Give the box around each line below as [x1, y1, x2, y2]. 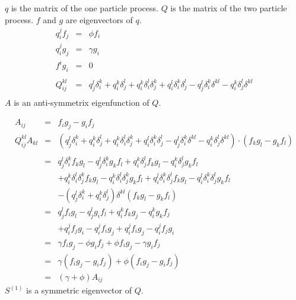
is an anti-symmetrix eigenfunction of [14, 96, 149, 109]
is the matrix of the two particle [170, 2, 287, 14]
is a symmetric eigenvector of [26, 284, 132, 296]
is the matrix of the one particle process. [11, 2, 158, 14]
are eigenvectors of [65, 13, 133, 26]
